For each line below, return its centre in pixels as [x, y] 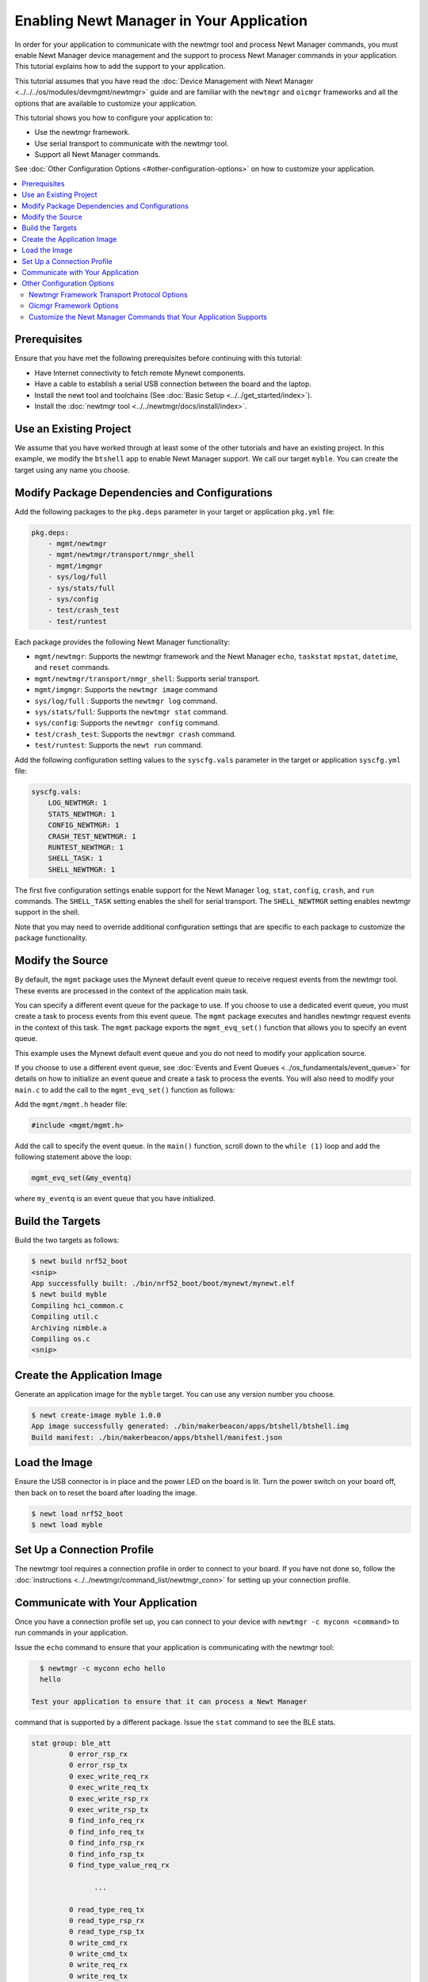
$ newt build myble [69, 1295]
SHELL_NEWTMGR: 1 [82, 869]
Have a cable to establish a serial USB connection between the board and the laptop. [173, 384]
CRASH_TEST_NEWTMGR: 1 [92, 836]
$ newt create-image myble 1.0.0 [96, 1415]
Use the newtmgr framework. [82, 132]
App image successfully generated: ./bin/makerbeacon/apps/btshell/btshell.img [190, 1426]
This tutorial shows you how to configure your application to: [114, 117]
